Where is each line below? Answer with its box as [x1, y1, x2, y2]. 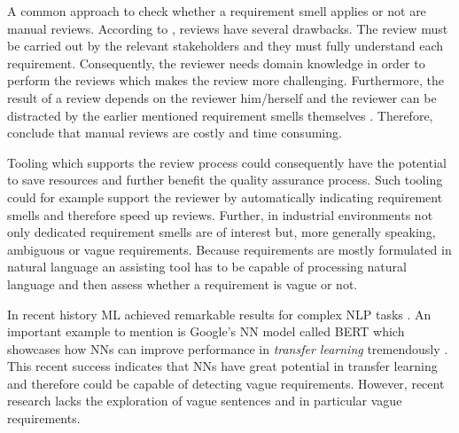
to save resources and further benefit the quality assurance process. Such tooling [7, 170, 443, 189]
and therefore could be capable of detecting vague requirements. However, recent [7, 374, 445, 392]
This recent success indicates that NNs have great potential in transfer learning [7, 357, 438, 375]
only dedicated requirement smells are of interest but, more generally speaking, [7, 223, 436, 241]
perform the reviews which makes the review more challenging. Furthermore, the [7, 71, 444, 90]
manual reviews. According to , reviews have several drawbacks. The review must [7, 19, 448, 37]
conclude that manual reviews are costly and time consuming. [7, 123, 342, 142]
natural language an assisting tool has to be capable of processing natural [7, 257, 407, 276]
